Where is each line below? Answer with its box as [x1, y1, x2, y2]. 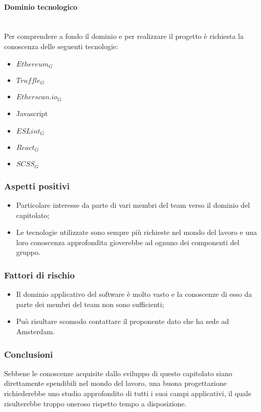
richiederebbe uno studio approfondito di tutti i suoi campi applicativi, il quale [4, 388, 251, 399]
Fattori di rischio [4, 269, 75, 281]
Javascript [16, 107, 48, 118]
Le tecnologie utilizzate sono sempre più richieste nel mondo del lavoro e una [16, 227, 257, 237]
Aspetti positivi [4, 179, 70, 192]
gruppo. [16, 247, 40, 257]
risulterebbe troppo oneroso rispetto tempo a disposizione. [4, 398, 187, 408]
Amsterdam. [16, 326, 55, 337]
